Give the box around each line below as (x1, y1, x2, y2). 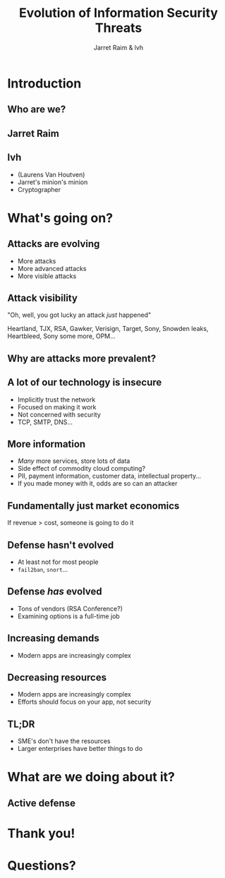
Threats (95, 20, 142, 36)
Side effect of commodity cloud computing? (17, 464, 146, 473)
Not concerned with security (17, 410, 101, 419)
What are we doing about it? (7, 769, 175, 785)
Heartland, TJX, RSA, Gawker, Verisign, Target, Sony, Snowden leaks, (7, 325, 209, 333)
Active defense (7, 797, 76, 809)
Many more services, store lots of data (17, 457, 130, 465)
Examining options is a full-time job (17, 612, 120, 620)
